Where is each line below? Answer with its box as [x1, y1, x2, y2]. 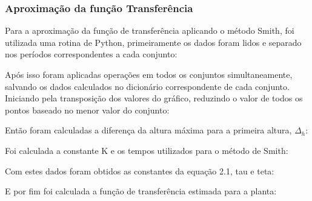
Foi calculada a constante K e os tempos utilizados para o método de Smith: [5, 144, 288, 156]
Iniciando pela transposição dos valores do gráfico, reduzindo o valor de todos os [5, 92, 303, 104]
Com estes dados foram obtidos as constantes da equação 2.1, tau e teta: [5, 164, 274, 177]
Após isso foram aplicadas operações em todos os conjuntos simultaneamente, [5, 68, 293, 80]
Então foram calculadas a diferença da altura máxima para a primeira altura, [5, 124, 292, 136]
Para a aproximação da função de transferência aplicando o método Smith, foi [5, 24, 294, 37]
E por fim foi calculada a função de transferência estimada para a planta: [5, 185, 277, 197]
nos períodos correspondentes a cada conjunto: [5, 48, 178, 60]
